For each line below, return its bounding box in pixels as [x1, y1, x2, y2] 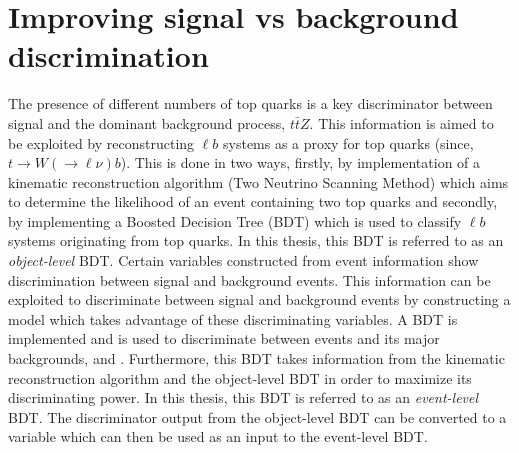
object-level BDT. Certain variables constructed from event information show [8, 250, 479, 271]
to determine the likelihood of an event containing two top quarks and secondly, [8, 191, 498, 212]
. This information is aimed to [309, 112, 494, 133]
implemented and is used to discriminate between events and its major [8, 328, 440, 349]
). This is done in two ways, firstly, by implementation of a [120, 152, 481, 173]
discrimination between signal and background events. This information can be [8, 269, 491, 290]
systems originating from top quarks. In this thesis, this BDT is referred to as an [8, 230, 504, 251]
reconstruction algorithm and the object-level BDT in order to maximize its [8, 367, 472, 388]
